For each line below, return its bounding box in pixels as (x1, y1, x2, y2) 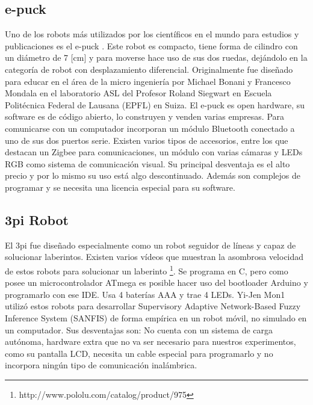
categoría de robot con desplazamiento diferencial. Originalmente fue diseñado (5, 63, 293, 75)
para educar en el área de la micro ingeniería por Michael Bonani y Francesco (5, 75, 291, 87)
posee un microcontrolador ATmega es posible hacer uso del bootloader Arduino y (5, 276, 308, 289)
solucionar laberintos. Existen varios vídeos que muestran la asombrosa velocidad (5, 250, 304, 263)
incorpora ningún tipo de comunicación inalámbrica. (5, 359, 197, 371)
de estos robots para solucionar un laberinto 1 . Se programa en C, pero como (5, 262, 288, 277)
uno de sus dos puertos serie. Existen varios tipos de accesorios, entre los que (5, 134, 288, 146)
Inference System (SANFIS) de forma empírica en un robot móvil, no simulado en (5, 311, 307, 324)
